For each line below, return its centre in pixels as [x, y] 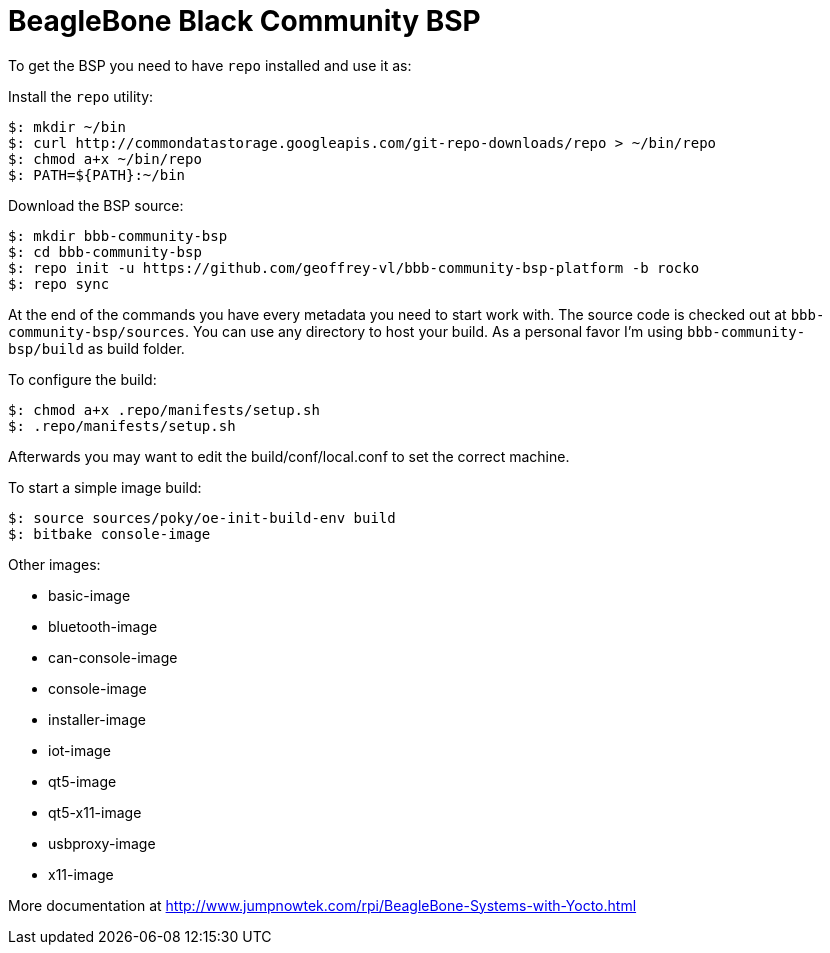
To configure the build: [82, 379]
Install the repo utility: [81, 96]
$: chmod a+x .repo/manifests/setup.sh [164, 409]
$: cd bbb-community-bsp [105, 251]
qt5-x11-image [95, 812]
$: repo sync [59, 283]
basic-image [89, 595]
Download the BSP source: [96, 205]
